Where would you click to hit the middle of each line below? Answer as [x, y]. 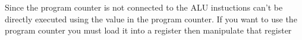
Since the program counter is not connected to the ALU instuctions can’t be [144, 7]
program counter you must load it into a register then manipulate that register [148, 30]
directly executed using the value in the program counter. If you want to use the [151, 19]
